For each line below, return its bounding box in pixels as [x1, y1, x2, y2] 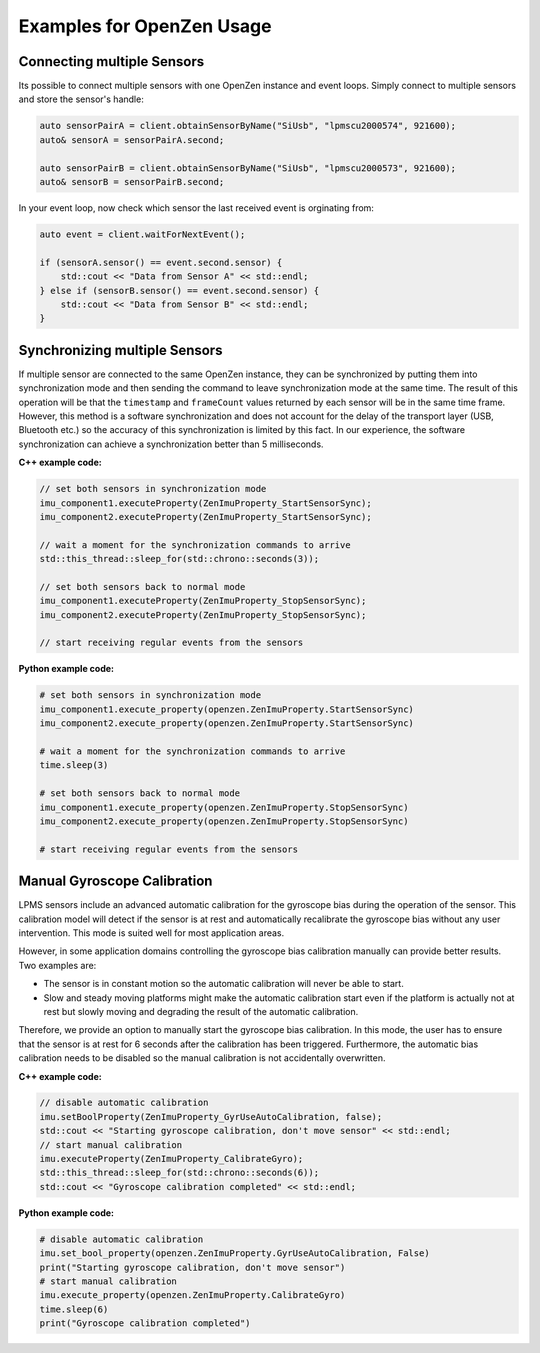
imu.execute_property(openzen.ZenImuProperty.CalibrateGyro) [39, 1290, 346, 1301]
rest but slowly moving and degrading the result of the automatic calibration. [43, 1005, 359, 1017]
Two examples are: [18, 959, 97, 971]
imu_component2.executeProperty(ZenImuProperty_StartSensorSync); [39, 511, 372, 522]
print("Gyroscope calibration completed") [39, 1318, 251, 1329]
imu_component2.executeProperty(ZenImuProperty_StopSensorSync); [39, 609, 367, 620]
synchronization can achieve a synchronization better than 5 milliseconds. [18, 438, 324, 450]
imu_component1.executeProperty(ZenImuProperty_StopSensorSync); [39, 595, 367, 607]
